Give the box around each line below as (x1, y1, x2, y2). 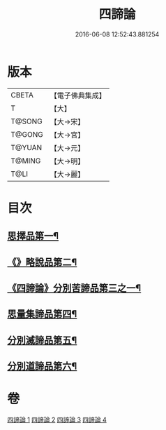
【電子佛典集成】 (50, 90, 106, 100)
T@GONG (10, 129, 43, 139)
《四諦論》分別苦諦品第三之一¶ (7, 282, 142, 295)
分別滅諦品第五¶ (7, 334, 77, 346)
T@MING (10, 156, 41, 166)
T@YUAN (10, 142, 43, 152)
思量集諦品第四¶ (7, 308, 77, 320)
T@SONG (10, 116, 43, 126)
